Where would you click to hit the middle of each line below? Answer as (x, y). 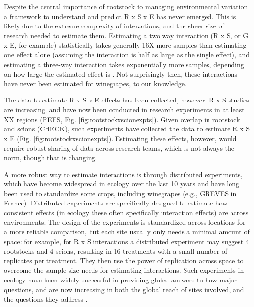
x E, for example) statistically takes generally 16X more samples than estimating (125, 45)
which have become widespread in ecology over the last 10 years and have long (122, 184)
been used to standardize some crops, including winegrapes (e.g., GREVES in (120, 193)
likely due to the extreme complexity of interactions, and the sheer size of (114, 26)
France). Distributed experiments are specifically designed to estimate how (116, 203)
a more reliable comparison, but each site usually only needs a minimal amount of (127, 232)
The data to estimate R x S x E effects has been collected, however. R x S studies (127, 100)
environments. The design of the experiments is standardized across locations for (125, 222)
